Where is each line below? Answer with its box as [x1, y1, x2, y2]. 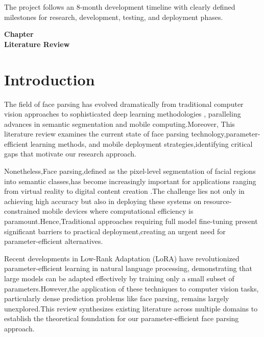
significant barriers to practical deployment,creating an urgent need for [4, 226, 226, 236]
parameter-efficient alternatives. [4, 236, 103, 246]
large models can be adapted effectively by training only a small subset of [4, 273, 234, 283]
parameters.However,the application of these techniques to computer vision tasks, [4, 283, 259, 294]
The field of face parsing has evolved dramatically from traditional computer [4, 98, 244, 109]
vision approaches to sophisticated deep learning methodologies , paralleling [4, 108, 241, 119]
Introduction [4, 69, 95, 89]
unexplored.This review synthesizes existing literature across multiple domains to [4, 303, 258, 313]
